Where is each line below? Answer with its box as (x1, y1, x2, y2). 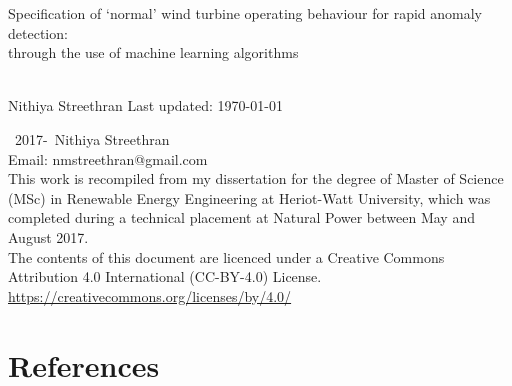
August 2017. (8, 226, 89, 247)
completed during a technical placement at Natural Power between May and (8, 207, 475, 228)
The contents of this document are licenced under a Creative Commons (8, 246, 445, 267)
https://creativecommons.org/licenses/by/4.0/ (8, 285, 292, 306)
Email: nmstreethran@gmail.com (8, 148, 208, 169)
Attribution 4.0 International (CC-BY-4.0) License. (8, 266, 322, 287)
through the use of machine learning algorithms (8, 42, 299, 63)
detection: (8, 22, 68, 43)
